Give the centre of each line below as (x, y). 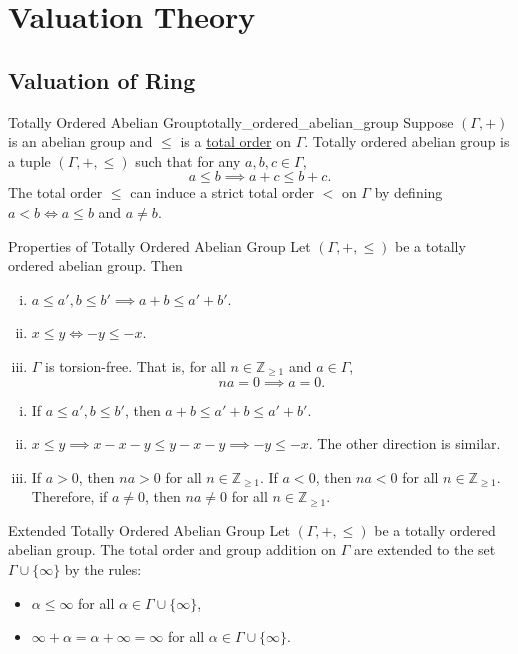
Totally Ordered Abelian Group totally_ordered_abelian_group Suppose (231, 121)
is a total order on (236, 141)
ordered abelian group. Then (95, 265)
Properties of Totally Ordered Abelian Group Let (159, 245)
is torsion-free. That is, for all (135, 365)
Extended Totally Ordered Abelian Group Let (149, 529)
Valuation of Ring (102, 79)
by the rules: (103, 569)
